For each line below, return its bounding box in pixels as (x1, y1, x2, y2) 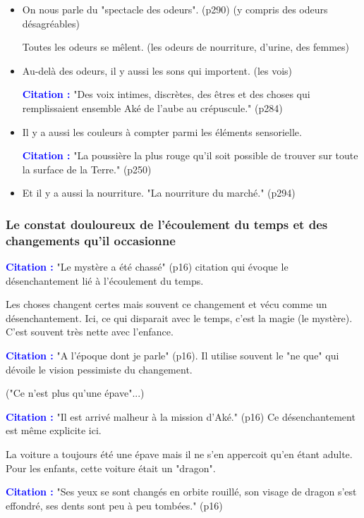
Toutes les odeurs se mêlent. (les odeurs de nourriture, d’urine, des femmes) (22, 39, 349, 54)
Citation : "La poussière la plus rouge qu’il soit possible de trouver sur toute (22, 148, 358, 163)
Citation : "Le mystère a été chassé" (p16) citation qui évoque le (6, 259, 289, 274)
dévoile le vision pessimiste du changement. (6, 362, 193, 376)
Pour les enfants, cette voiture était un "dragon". (6, 460, 216, 475)
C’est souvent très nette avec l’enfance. (6, 324, 174, 339)
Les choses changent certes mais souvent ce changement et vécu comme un (6, 297, 327, 312)
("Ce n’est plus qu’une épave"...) (6, 386, 145, 400)
